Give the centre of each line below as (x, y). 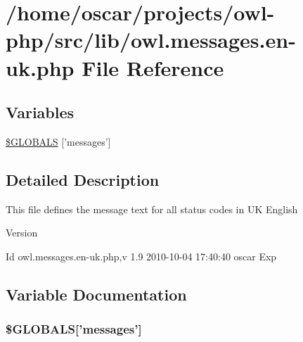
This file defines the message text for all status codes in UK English (152, 209)
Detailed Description (83, 179)
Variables (40, 112)
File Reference (153, 67)
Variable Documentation (96, 294)
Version (22, 233)
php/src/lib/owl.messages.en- (151, 40)
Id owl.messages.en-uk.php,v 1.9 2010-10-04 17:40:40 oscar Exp (141, 256)
